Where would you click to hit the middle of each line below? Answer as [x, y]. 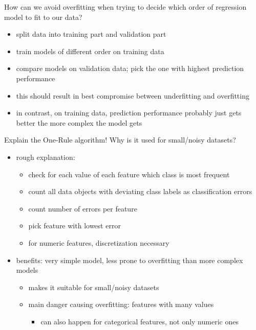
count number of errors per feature [83, 208]
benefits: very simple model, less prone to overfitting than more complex [130, 260]
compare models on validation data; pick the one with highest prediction [130, 68]
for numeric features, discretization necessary [99, 242]
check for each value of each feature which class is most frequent [129, 174]
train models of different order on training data [90, 51]
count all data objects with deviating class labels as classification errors [140, 191]
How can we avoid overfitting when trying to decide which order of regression [125, 7]
